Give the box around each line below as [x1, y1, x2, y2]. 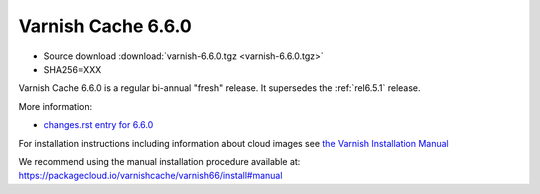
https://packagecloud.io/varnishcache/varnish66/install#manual [18, 170, 283, 182]
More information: [18, 100, 93, 112]
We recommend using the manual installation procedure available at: [18, 155, 301, 167]
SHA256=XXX [43, 63, 102, 75]
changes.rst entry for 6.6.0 [43, 119, 154, 131]
